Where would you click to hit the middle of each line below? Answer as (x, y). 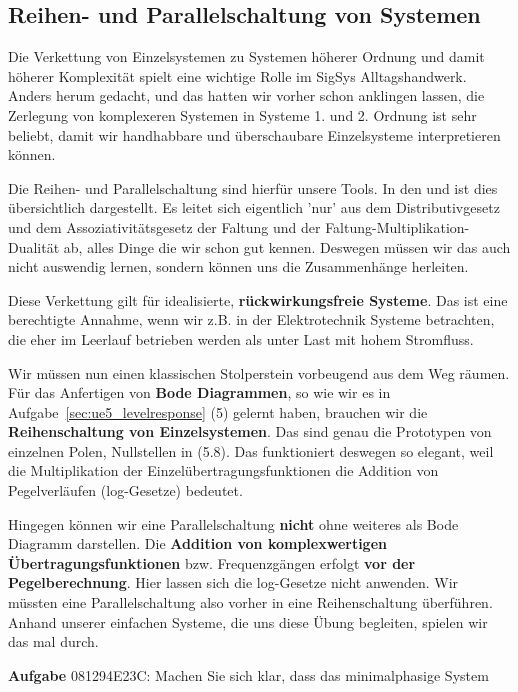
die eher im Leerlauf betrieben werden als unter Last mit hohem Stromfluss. (241, 338)
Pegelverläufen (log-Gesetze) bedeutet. (125, 490)
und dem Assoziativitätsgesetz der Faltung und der (164, 226)
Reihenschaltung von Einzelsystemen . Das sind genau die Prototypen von (250, 431)
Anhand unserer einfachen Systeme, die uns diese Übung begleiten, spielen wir (248, 621)
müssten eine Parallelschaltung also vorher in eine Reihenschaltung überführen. (250, 602)
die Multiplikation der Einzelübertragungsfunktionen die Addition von (223, 470)
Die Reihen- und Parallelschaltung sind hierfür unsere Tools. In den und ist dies (253, 187)
